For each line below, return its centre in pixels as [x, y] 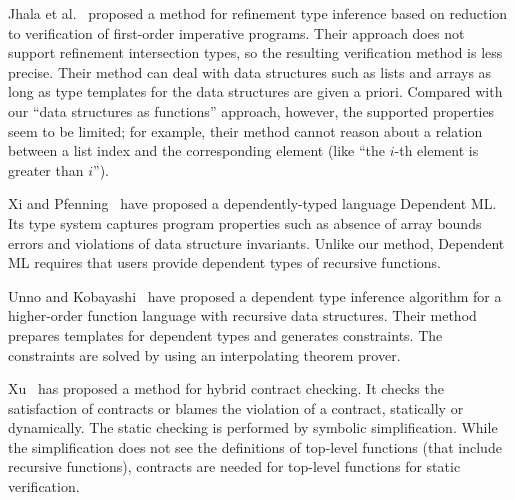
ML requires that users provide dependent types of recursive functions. [224, 262]
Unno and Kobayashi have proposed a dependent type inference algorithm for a [255, 295]
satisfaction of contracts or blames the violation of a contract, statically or [236, 407]
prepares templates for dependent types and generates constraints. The [225, 334]
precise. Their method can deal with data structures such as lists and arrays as [250, 71]
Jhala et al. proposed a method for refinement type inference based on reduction [258, 13]
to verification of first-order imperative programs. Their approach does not [236, 32]
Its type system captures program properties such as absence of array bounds [245, 222]
